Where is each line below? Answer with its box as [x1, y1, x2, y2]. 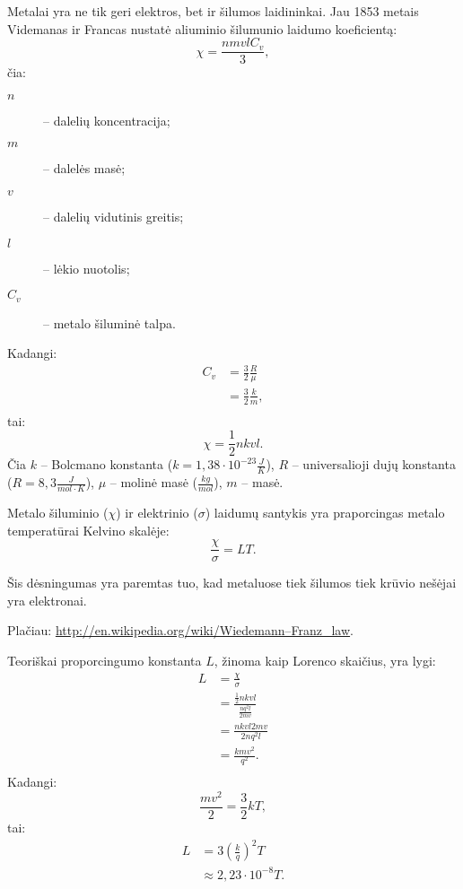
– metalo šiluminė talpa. [43, 313, 176, 332]
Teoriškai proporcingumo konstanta [7, 650, 202, 669]
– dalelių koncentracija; [43, 110, 170, 129]
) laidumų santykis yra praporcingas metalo [205, 502, 445, 521]
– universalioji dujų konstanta [292, 455, 456, 474]
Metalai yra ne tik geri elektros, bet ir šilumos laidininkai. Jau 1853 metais [7, 2, 419, 20]
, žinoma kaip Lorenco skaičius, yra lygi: [214, 650, 436, 669]
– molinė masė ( [109, 473, 198, 492]
